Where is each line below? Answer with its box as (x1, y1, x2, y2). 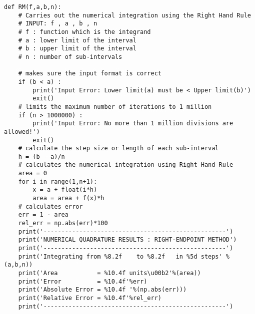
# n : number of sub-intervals (18, 53, 122, 60)
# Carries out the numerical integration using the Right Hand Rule (18, 11, 251, 19)
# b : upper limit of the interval (18, 45, 136, 52)
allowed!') (4, 128, 40, 135)
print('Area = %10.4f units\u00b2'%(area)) (18, 270, 201, 277)
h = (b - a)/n (18, 153, 65, 160)
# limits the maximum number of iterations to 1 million (18, 103, 212, 110)
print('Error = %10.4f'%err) (18, 278, 147, 285)
